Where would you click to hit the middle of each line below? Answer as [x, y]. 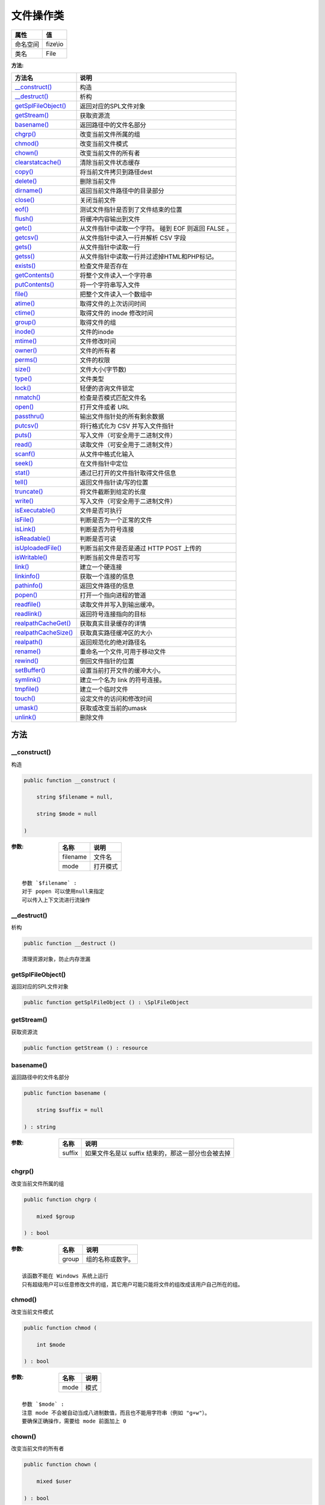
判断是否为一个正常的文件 [116, 520]
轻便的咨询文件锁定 [107, 388]
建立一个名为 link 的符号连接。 [122, 680]
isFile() [24, 520]
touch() [25, 698]
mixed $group [56, 1216]
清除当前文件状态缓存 [110, 163]
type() [23, 378]
